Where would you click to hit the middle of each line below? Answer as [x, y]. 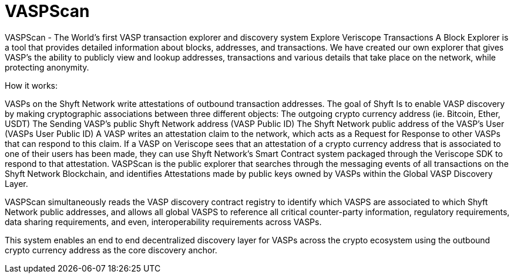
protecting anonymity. [47, 67]
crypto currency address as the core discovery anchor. [111, 250]
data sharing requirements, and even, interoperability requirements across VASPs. [163, 222]
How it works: [31, 85]
